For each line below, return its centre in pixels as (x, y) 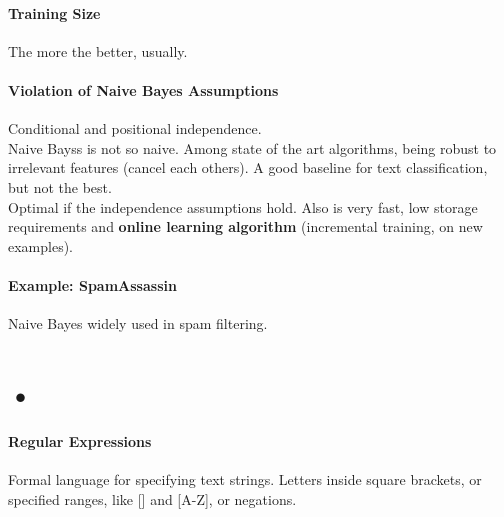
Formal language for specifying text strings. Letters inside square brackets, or (245, 478)
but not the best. (60, 186)
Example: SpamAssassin (92, 284)
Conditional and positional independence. (135, 128)
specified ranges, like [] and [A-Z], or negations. (152, 498)
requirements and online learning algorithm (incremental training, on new (245, 226)
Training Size (54, 12)
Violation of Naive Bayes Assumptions (143, 89)
